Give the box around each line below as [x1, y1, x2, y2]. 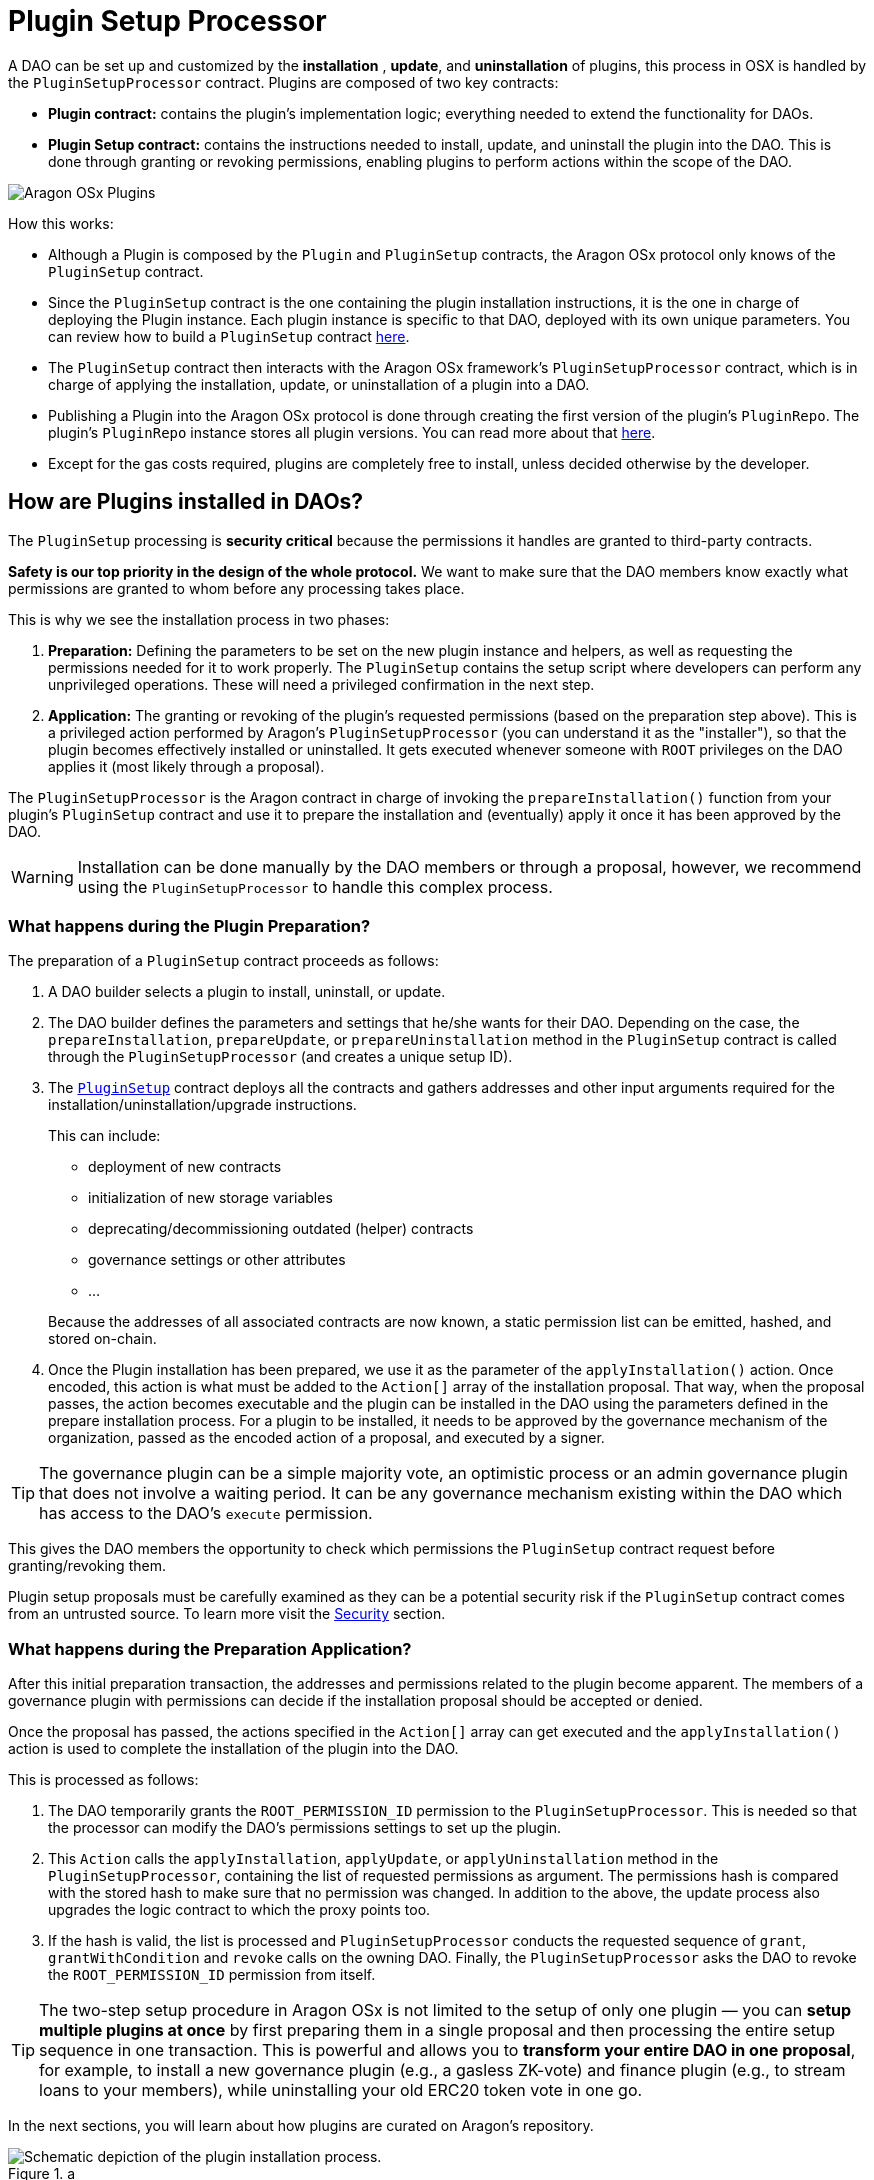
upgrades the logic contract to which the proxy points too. [48, 1901, 431, 1919]
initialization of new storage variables [88, 1189, 333, 1207]
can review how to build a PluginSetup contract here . [48, 327, 410, 345]
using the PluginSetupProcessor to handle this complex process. [77, 876, 553, 897]
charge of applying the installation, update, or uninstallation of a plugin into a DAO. [48, 375, 590, 393]
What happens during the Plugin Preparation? [8, 915, 371, 936]
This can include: [48, 1127, 161, 1145]
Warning [11, 866, 74, 887]
